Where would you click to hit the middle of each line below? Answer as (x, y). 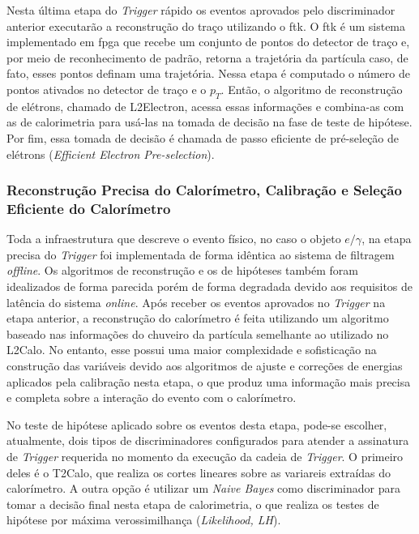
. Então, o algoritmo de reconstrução (312, 89)
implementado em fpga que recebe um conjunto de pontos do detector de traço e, (208, 42)
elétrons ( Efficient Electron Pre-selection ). (111, 154)
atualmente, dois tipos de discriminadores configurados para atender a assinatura (208, 440)
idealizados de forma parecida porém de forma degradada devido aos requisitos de (210, 286)
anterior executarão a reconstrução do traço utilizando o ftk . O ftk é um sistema (206, 26)
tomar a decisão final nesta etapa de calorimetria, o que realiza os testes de (193, 504)
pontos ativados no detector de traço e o (107, 89)
